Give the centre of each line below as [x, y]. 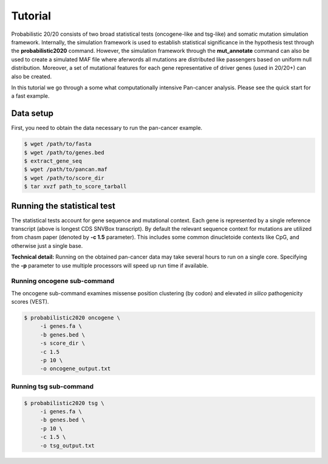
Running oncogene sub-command [63, 281]
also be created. [32, 77]
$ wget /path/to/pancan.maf [66, 169]
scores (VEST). [30, 302]
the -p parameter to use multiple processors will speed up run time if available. [110, 265]
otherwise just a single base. [47, 245]
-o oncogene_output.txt [75, 369]
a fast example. [30, 96]
